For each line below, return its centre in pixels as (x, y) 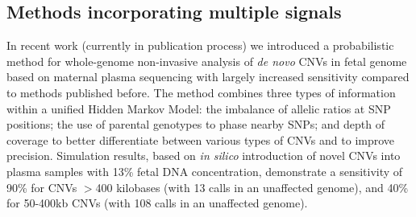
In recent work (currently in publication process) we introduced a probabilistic (200, 45)
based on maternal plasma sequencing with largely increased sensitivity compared (208, 77)
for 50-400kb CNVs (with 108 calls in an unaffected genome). (157, 203)
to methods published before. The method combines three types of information (201, 92)
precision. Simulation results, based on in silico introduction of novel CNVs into (204, 156)
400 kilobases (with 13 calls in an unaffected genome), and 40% (252, 187)
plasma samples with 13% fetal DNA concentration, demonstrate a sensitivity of (205, 171)
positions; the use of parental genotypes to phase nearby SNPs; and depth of (196, 124)
